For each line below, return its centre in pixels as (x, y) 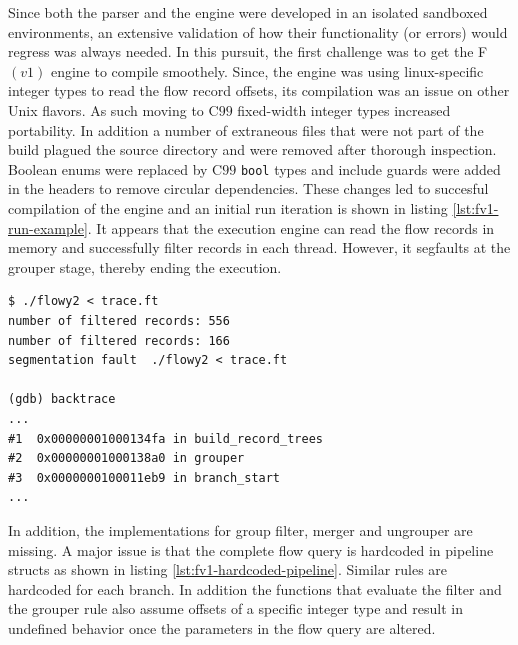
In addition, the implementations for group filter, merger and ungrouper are (240, 529)
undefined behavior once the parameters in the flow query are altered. (222, 627)
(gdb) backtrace (62, 399)
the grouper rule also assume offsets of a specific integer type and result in (235, 608)
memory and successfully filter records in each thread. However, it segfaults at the (259, 247)
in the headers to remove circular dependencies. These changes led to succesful (248, 188)
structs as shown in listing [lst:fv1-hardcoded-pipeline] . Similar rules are (228, 569)
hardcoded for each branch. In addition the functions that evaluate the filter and (255, 588)
